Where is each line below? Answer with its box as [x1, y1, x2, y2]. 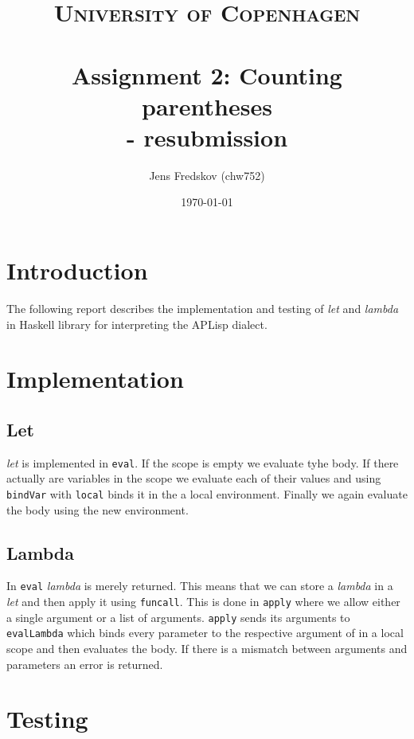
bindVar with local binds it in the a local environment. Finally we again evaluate [6, 486, 408, 502]
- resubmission [126, 120, 288, 153]
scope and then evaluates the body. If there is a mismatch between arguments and [6, 640, 408, 657]
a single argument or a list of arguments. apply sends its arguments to [6, 608, 350, 625]
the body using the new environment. [6, 501, 189, 518]
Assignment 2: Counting [72, 58, 342, 91]
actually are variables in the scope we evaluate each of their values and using [6, 470, 381, 487]
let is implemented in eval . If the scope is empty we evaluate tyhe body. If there [6, 454, 399, 471]
